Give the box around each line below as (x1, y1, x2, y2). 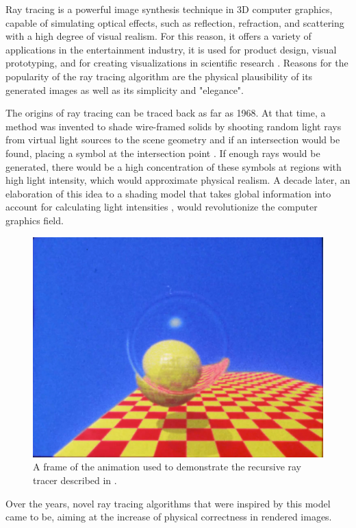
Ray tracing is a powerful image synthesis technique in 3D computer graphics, (5, 2, 333, 16)
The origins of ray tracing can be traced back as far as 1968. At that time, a (5, 106, 326, 120)
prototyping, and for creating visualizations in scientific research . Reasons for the (5, 56, 348, 70)
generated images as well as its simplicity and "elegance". (5, 82, 244, 97)
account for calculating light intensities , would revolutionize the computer (5, 200, 318, 214)
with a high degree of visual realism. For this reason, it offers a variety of (5, 29, 311, 43)
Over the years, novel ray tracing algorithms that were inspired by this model (5, 496, 331, 510)
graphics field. (5, 213, 64, 227)
